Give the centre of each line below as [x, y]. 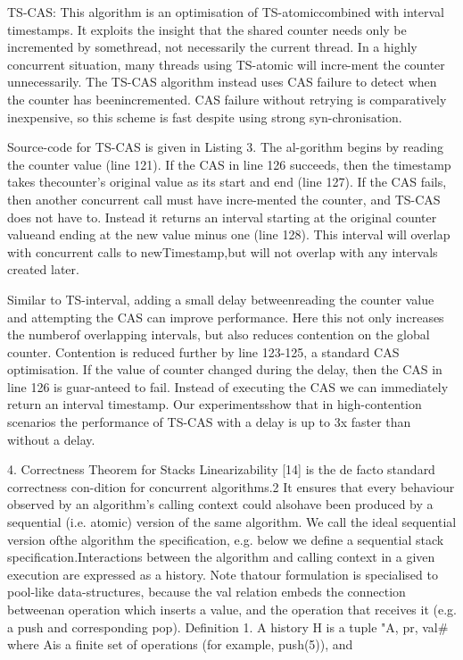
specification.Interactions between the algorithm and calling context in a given [221, 557]
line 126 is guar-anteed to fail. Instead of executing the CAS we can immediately [228, 386]
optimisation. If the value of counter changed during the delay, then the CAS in [225, 369]
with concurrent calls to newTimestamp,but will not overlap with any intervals [223, 251]
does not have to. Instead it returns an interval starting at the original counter [222, 217]
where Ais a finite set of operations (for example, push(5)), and [180, 644]
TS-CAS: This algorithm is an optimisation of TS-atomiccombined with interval [226, 12]
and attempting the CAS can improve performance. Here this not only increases [226, 317]
